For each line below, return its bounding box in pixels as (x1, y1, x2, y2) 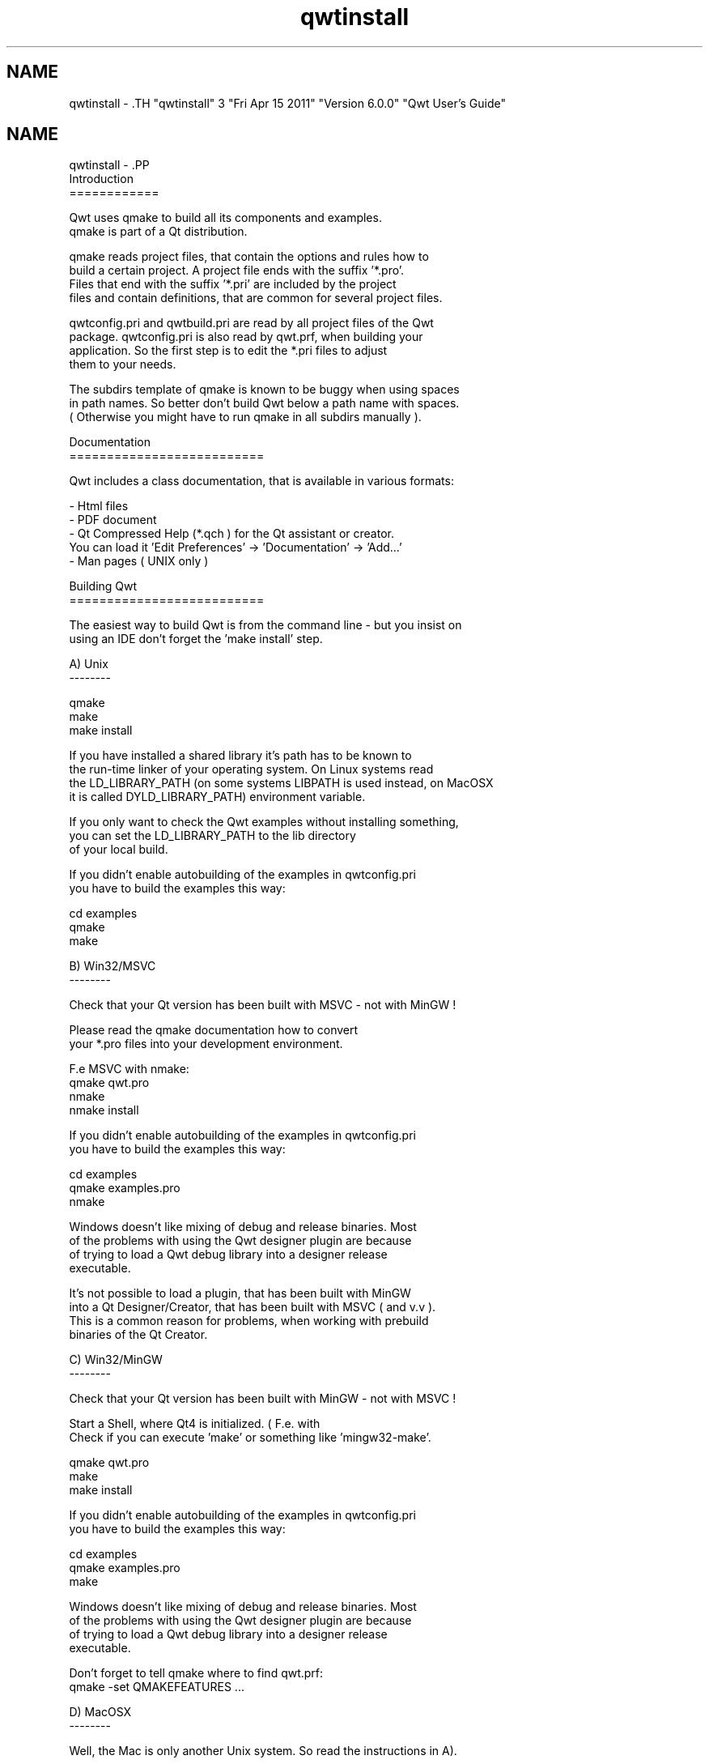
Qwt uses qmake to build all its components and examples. (69, 211, 382, 225)
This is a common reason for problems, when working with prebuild (69, 1314, 429, 1328)
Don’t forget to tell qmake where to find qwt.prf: (69, 1666, 324, 1681)
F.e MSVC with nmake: (69, 1062, 189, 1076)
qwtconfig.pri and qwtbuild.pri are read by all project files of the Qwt (69, 316, 434, 330)
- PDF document (69, 513, 157, 527)
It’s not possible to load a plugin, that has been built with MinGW (69, 1286, 411, 1301)
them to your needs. (69, 357, 176, 372)
